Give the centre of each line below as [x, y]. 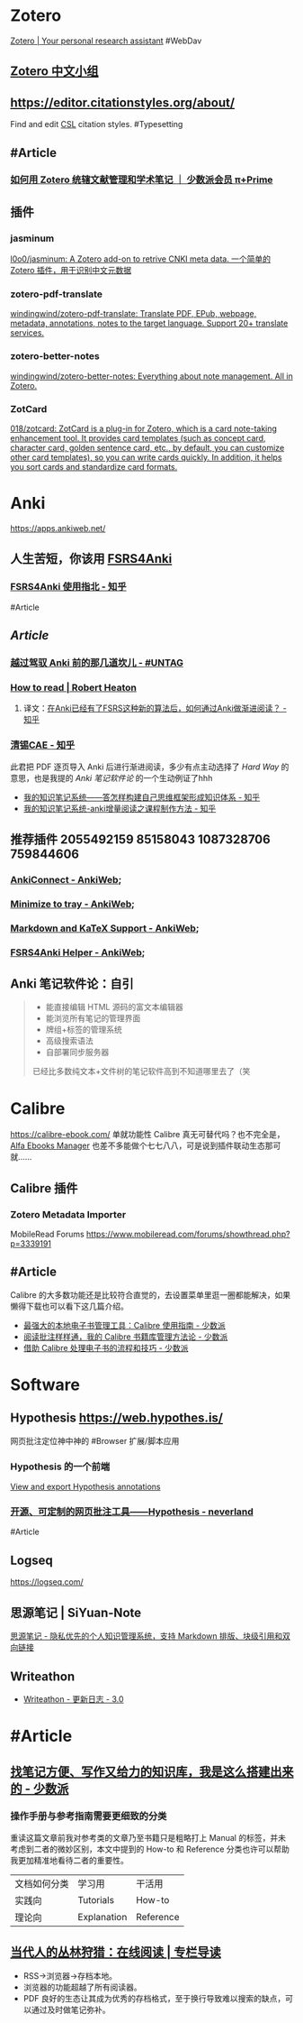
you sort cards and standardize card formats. [94, 467]
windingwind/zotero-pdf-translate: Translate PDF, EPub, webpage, [134, 314]
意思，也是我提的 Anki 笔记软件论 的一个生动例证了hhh [111, 777]
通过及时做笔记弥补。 [71, 2009]
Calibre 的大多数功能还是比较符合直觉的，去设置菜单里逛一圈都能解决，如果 [151, 1294]
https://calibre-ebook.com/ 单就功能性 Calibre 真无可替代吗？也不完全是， [147, 1135]
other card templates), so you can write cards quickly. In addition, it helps [146, 457]
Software [45, 1385]
